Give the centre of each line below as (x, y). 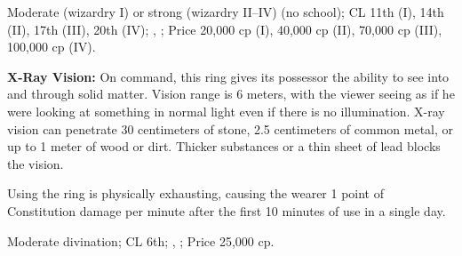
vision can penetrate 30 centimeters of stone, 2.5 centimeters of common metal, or (231, 128)
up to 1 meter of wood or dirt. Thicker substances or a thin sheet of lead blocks (224, 146)
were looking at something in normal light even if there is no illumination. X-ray (226, 111)
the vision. (36, 163)
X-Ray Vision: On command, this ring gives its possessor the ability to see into (228, 76)
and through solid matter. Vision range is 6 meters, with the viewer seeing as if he (231, 94)
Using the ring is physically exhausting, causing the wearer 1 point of (196, 193)
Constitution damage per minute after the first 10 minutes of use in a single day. (227, 210)
